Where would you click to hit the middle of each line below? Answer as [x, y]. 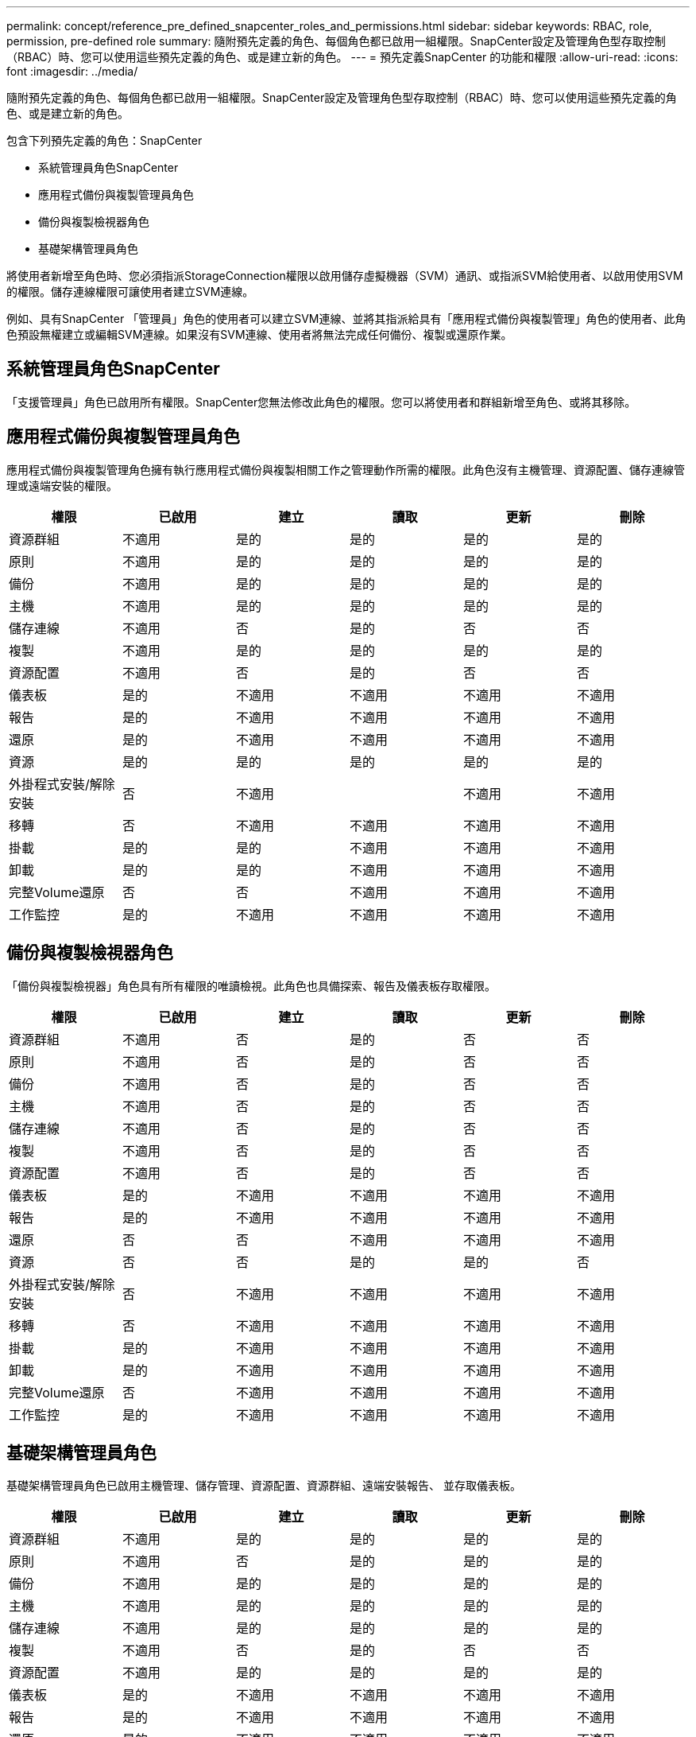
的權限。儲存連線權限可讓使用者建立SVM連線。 [130, 291]
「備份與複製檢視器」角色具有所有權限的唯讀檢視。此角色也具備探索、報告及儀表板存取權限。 [251, 985]
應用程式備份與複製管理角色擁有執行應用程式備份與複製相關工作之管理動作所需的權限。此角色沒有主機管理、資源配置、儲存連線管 [346, 469]
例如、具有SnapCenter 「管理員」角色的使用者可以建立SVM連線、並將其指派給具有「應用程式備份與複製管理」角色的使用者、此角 [346, 319]
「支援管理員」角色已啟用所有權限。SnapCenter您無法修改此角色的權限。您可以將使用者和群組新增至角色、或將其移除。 [321, 402]
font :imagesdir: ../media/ [72, 71]
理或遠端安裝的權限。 [62, 485]
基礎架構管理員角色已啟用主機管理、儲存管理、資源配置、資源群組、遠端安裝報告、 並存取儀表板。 [264, 1486]
